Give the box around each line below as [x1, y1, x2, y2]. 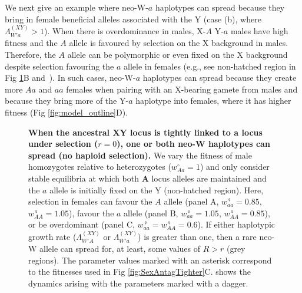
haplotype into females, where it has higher [135, 94, 291, 107]
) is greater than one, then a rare [138, 230, 257, 242]
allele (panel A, [164, 195, 219, 208]
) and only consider [200, 160, 270, 173]
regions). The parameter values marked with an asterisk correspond [28, 254, 272, 266]
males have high [230, 25, 288, 37]
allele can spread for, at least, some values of [39, 242, 201, 255]
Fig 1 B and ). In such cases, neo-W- [5, 71, 136, 84]
